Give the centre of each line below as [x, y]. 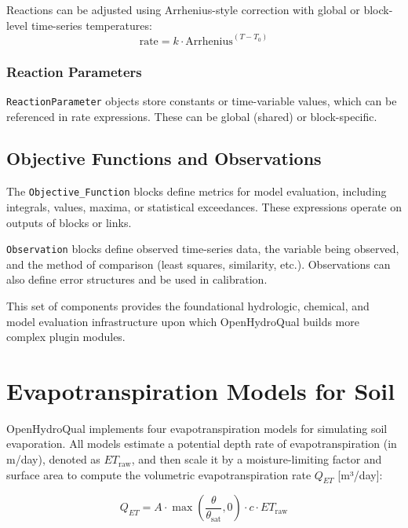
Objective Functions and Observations [164, 158]
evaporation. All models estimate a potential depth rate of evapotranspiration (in [202, 444]
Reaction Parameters [74, 71]
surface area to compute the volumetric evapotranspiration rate [159, 474]
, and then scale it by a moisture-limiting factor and [257, 459]
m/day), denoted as [53, 459]
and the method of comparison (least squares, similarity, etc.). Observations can [199, 264]
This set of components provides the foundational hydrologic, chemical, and [188, 305]
